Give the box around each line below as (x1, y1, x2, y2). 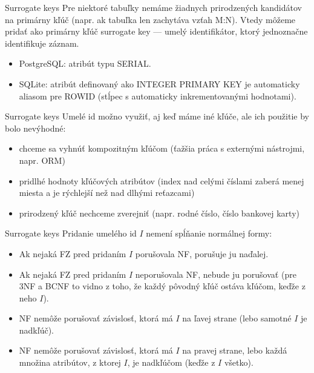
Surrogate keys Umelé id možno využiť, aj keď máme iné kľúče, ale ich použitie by (5, 110, 309, 123)
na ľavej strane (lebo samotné (182, 312, 292, 324)
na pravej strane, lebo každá (182, 344, 287, 357)
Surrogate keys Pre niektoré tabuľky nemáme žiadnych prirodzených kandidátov (5, 1, 302, 13)
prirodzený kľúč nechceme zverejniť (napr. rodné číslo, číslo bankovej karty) (19, 206, 299, 219)
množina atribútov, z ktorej (19, 356, 121, 369)
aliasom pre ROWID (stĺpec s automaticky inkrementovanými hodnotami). (19, 89, 296, 102)
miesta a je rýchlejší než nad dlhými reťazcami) (19, 186, 195, 199)
